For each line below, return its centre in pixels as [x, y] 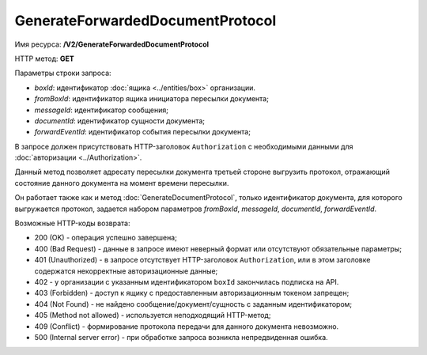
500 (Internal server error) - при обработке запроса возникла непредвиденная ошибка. [181, 337]
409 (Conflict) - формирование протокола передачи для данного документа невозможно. [187, 326]
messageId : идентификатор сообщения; [102, 110]
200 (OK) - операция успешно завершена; [106, 238]
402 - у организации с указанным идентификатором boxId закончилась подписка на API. [187, 281]
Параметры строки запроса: [63, 73]
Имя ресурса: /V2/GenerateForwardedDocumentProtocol [112, 44]
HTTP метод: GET [44, 59]
